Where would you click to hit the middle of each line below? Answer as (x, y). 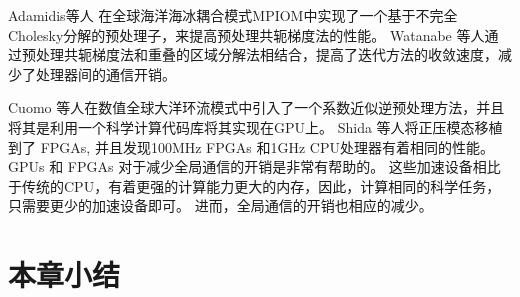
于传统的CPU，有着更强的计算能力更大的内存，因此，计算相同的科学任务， (254, 185)
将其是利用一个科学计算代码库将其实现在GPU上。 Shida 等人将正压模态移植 (255, 126)
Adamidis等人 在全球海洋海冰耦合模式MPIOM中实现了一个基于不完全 (233, 15)
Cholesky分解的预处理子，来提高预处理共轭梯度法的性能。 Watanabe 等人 (246, 34)
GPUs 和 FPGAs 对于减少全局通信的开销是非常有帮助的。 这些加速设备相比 (254, 166)
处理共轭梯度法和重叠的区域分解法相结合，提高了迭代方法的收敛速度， (266, 54)
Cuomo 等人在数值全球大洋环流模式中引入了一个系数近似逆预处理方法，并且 (256, 107)
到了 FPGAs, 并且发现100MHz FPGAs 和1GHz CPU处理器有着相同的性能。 (251, 146)
